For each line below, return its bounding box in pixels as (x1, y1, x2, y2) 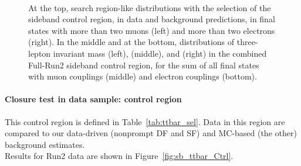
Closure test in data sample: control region (5, 93, 182, 105)
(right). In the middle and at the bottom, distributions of (28, 36, 235, 48)
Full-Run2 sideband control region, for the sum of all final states (28, 58, 259, 71)
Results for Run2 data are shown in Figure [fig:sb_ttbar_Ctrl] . (5, 150, 234, 162)
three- (236, 36, 258, 48)
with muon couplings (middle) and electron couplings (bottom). (28, 70, 257, 82)
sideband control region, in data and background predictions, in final (28, 13, 275, 25)
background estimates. (5, 138, 85, 150)
